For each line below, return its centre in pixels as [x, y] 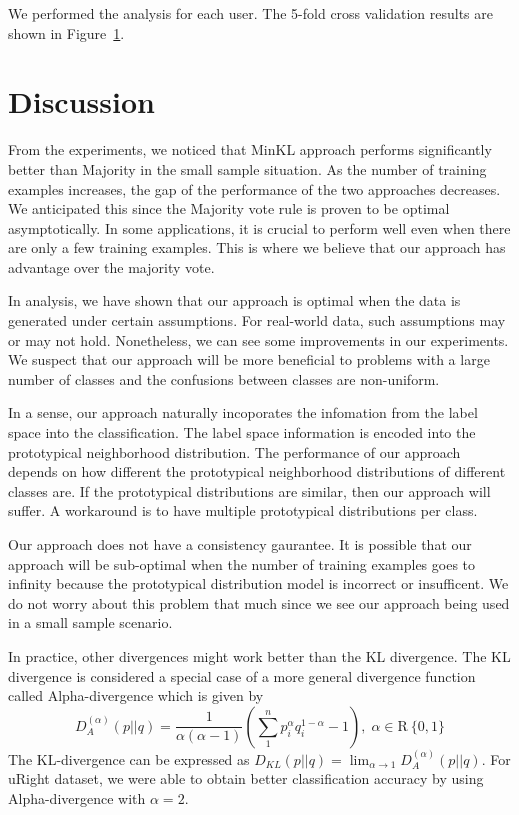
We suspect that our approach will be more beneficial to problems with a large [249, 359]
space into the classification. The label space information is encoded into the [242, 432]
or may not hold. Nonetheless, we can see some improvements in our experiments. [258, 339]
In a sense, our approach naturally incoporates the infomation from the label [243, 412]
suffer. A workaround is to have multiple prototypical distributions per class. [243, 510]
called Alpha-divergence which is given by [136, 695]
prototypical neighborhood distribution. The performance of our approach [234, 451]
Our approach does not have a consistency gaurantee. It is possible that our [240, 544]
